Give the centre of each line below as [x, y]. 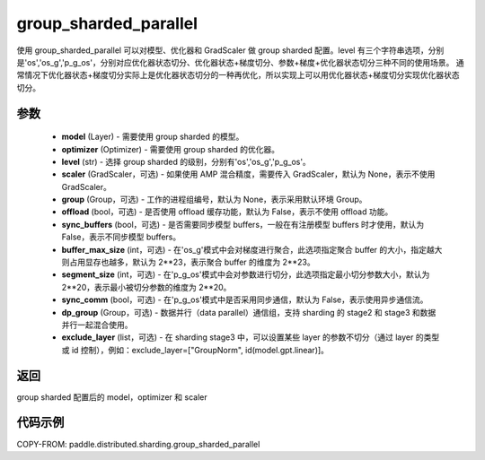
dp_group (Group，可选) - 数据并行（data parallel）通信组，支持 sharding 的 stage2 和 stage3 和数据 [249, 312]
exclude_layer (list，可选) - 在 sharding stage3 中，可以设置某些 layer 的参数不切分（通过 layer [238, 337]
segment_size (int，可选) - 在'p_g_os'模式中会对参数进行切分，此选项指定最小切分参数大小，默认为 [246, 274]
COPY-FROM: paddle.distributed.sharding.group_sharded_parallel [138, 444]
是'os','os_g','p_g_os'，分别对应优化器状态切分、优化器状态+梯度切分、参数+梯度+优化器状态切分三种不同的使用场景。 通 [240, 62]
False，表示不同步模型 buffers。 [121, 237]
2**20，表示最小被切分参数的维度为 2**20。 [146, 287]
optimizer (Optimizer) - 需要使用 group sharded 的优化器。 [171, 149]
